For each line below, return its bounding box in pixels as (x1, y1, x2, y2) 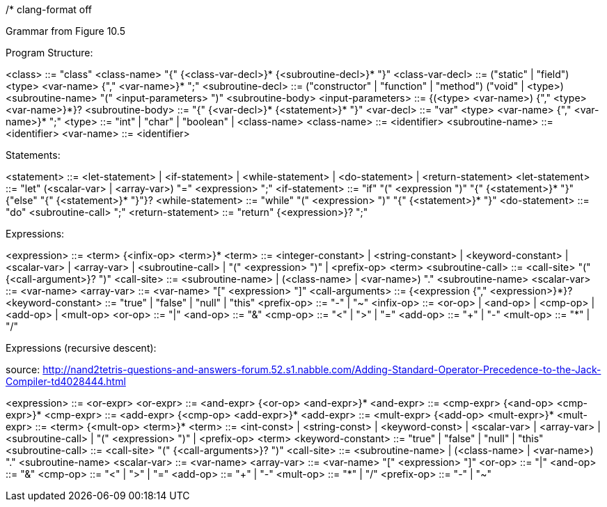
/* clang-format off (6, 3, 93, 15)
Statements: (6, 149, 61, 161)
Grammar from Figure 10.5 (6, 25, 125, 37)
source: (6, 364, 40, 375)
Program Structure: (6, 47, 93, 58)
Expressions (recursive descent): (6, 342, 157, 354)
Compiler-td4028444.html (6, 375, 126, 387)
